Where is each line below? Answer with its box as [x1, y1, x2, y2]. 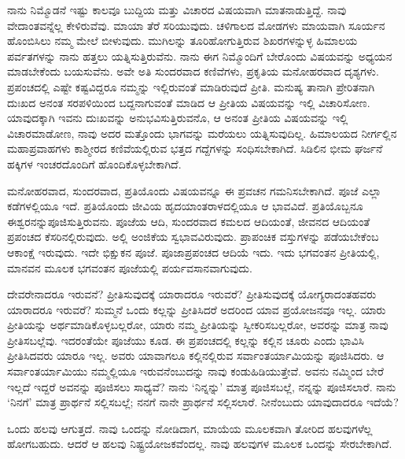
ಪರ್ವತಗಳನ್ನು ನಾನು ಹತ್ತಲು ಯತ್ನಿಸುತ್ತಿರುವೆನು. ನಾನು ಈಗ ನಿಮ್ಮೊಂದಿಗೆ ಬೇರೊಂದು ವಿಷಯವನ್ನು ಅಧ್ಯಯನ [7, 47, 392, 64]
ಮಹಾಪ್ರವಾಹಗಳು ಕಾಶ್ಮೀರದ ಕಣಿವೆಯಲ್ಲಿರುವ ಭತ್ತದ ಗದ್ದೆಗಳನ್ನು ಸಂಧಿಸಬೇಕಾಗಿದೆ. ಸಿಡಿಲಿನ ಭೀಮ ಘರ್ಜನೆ [7, 140, 383, 157]
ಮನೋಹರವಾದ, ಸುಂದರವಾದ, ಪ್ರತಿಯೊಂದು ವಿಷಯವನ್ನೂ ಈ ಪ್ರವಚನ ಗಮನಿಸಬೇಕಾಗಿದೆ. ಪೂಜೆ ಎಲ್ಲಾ [7, 182, 381, 198]
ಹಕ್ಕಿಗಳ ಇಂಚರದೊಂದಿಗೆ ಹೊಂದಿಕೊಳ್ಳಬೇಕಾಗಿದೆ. [7, 155, 182, 172]
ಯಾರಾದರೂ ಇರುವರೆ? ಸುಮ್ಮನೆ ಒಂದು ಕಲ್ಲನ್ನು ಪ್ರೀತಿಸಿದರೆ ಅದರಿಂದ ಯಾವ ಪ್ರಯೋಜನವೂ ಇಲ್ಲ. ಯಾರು [7, 301, 386, 317]
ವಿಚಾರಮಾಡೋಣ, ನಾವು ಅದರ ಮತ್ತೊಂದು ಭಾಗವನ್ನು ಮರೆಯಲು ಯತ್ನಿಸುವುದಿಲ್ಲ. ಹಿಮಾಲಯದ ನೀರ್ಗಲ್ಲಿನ [7, 124, 397, 141]
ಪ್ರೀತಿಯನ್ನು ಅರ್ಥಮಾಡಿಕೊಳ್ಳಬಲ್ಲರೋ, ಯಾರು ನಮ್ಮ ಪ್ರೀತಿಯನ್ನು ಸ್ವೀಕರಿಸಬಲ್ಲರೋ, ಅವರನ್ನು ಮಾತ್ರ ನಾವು [7, 316, 388, 333]
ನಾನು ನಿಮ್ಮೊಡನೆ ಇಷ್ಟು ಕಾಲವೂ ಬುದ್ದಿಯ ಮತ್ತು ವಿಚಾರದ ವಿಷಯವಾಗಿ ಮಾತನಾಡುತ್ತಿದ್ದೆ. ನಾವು [7, 2, 347, 17]
